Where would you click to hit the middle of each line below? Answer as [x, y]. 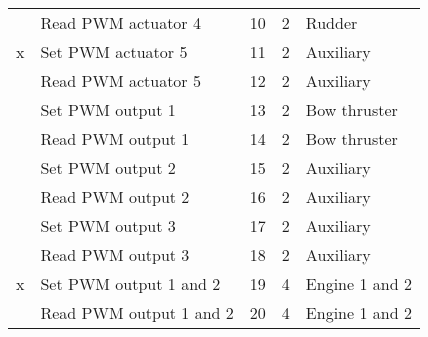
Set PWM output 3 [108, 225]
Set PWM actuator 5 [114, 51]
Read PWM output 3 [115, 254]
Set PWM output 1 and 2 [130, 283]
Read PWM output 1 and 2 [137, 312]
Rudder [331, 22]
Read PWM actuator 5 [120, 80]
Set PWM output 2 [108, 167]
